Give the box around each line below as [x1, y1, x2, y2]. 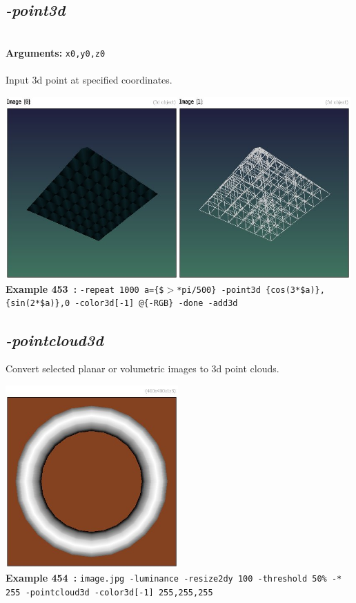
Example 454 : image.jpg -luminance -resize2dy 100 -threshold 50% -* [6, 571, 342, 585]
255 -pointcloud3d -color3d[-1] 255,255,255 [6, 587, 213, 597]
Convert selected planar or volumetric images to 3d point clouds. [6, 361, 279, 376]
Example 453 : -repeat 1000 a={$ [6, 281, 164, 296]
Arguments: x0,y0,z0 [6, 45, 106, 59]
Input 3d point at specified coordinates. [6, 73, 172, 87]
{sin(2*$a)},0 [6, 298, 70, 309]
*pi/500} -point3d [177, 285, 261, 295]
